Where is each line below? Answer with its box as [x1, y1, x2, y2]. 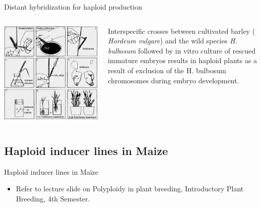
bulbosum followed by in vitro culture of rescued [108, 45, 255, 56]
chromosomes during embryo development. [108, 75, 239, 85]
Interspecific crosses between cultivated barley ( [108, 25, 255, 36]
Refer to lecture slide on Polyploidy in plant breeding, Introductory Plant [16, 183, 244, 194]
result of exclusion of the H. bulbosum [108, 65, 226, 75]
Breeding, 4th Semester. [16, 193, 90, 204]
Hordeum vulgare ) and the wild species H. [108, 35, 237, 46]
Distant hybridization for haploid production [4, 2, 142, 12]
